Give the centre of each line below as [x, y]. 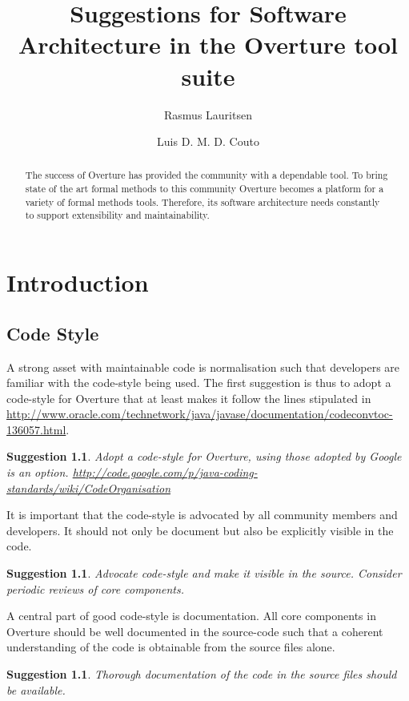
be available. [36, 689]
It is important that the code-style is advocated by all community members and [202, 515]
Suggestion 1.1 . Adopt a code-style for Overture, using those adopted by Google [204, 456]
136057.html [36, 429]
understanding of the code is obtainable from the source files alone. [171, 647]
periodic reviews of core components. [96, 588]
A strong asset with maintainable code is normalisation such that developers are [203, 367]
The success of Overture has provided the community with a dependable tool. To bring [207, 175]
